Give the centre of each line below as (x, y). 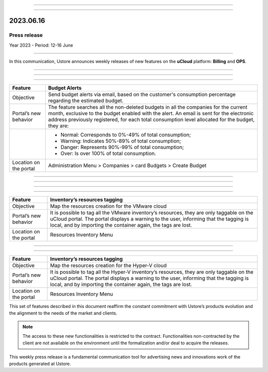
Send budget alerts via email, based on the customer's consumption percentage (142, 94)
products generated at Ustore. (40, 364)
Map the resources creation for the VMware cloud (108, 206)
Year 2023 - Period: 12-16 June (41, 45)
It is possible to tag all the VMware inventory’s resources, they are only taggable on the (152, 213)
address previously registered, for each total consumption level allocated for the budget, (151, 119)
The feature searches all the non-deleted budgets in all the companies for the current (148, 107)
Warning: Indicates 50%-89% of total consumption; (121, 141)
